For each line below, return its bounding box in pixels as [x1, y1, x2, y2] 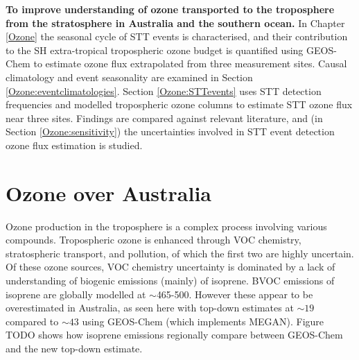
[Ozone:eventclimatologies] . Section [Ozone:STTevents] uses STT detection [6, 83, 322, 98]
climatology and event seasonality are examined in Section [6, 69, 253, 84]
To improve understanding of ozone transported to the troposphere [6, 2, 335, 16]
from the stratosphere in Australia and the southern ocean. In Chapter [6, 15, 345, 30]
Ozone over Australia [6, 178, 212, 207]
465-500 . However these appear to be [156, 286, 313, 301]
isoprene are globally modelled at [6, 286, 146, 301]
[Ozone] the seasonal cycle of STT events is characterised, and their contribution [6, 29, 348, 44]
